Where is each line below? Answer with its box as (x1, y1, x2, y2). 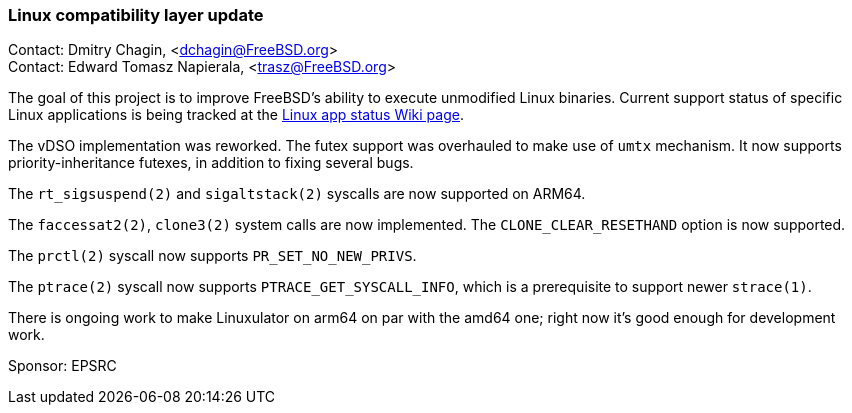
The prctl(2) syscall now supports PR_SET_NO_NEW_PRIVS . (8, 247, 417, 265)
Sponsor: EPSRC (8, 357, 117, 375)
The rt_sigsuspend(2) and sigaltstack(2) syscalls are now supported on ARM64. (8, 185, 586, 203)
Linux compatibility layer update (8, 5, 264, 25)
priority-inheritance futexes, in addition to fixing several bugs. (8, 154, 414, 172)
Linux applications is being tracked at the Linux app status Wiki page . (8, 106, 464, 124)
